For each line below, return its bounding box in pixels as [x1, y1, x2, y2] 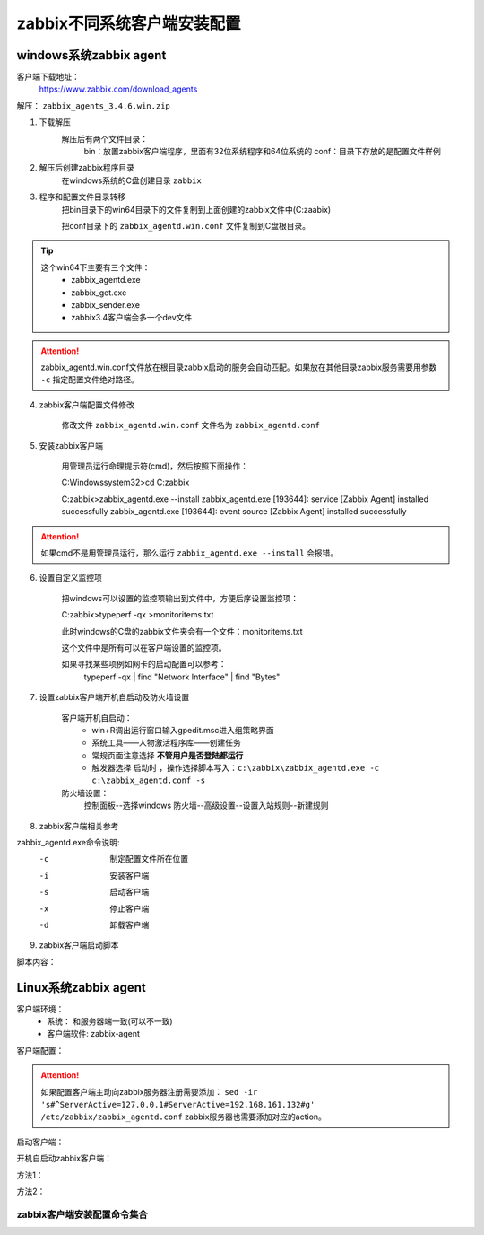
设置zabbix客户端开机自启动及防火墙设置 [39, 692, 190, 703]
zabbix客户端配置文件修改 [39, 399, 134, 410]
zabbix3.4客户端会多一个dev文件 [71, 312, 193, 323]
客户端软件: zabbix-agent [47, 1029, 141, 1039]
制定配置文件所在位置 [109, 854, 188, 864]
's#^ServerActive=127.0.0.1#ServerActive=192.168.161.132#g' [40, 1099, 315, 1110]
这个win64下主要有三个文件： [40, 261, 151, 273]
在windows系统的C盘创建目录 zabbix [61, 175, 202, 186]
